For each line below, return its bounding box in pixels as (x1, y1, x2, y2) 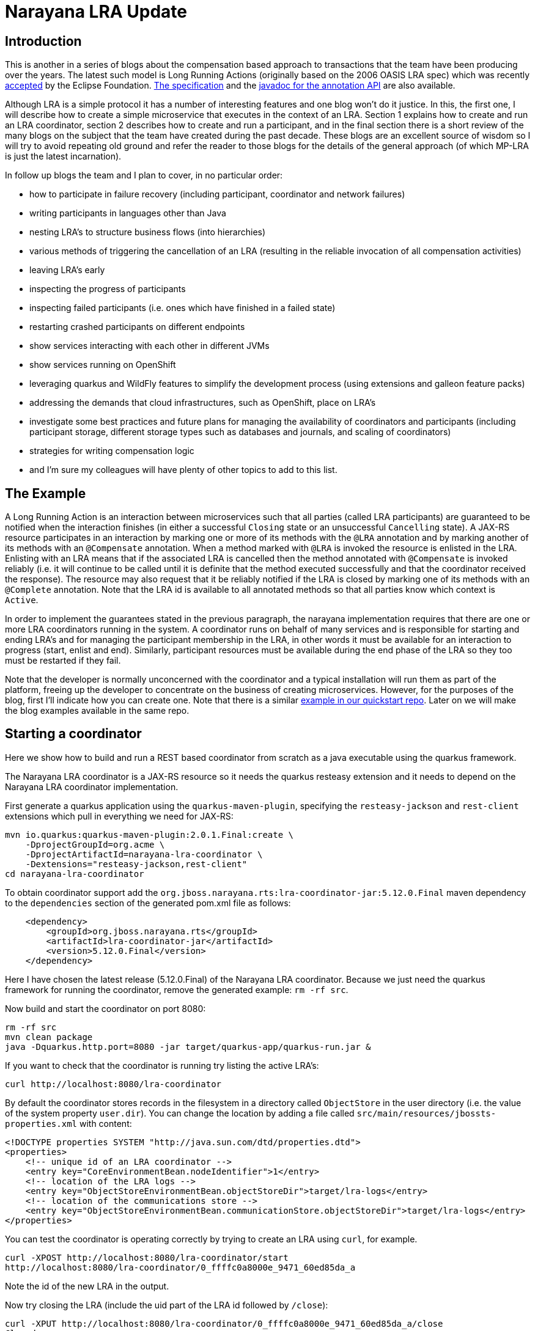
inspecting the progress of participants (29, 284, 186, 295)
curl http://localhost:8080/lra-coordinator (5, 1079, 222, 1089)
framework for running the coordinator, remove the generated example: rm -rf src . (5, 984, 349, 995)
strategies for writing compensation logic (29, 446, 194, 457)
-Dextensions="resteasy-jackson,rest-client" (25, 859, 248, 869)
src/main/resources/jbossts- (356, 1108, 496, 1118)
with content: (79, 1118, 132, 1129)
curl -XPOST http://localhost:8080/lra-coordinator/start (5, 1252, 289, 1263)
